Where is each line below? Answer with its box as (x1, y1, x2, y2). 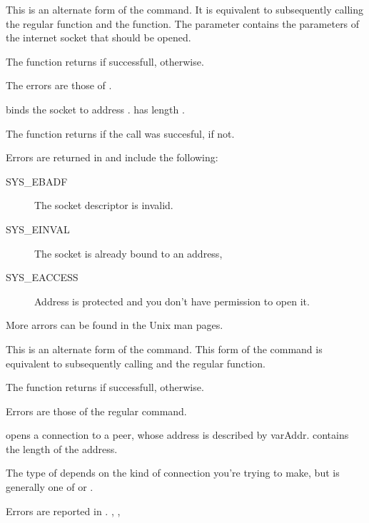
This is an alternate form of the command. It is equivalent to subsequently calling (6, 2, 363, 16)
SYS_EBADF (6, 173, 68, 188)
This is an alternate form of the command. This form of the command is (6, 341, 323, 356)
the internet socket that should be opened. (6, 30, 191, 45)
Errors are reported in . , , (6, 503, 121, 518)
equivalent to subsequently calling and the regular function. (6, 355, 266, 370)
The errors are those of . (6, 78, 112, 93)
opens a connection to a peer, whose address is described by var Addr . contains (6, 427, 349, 442)
